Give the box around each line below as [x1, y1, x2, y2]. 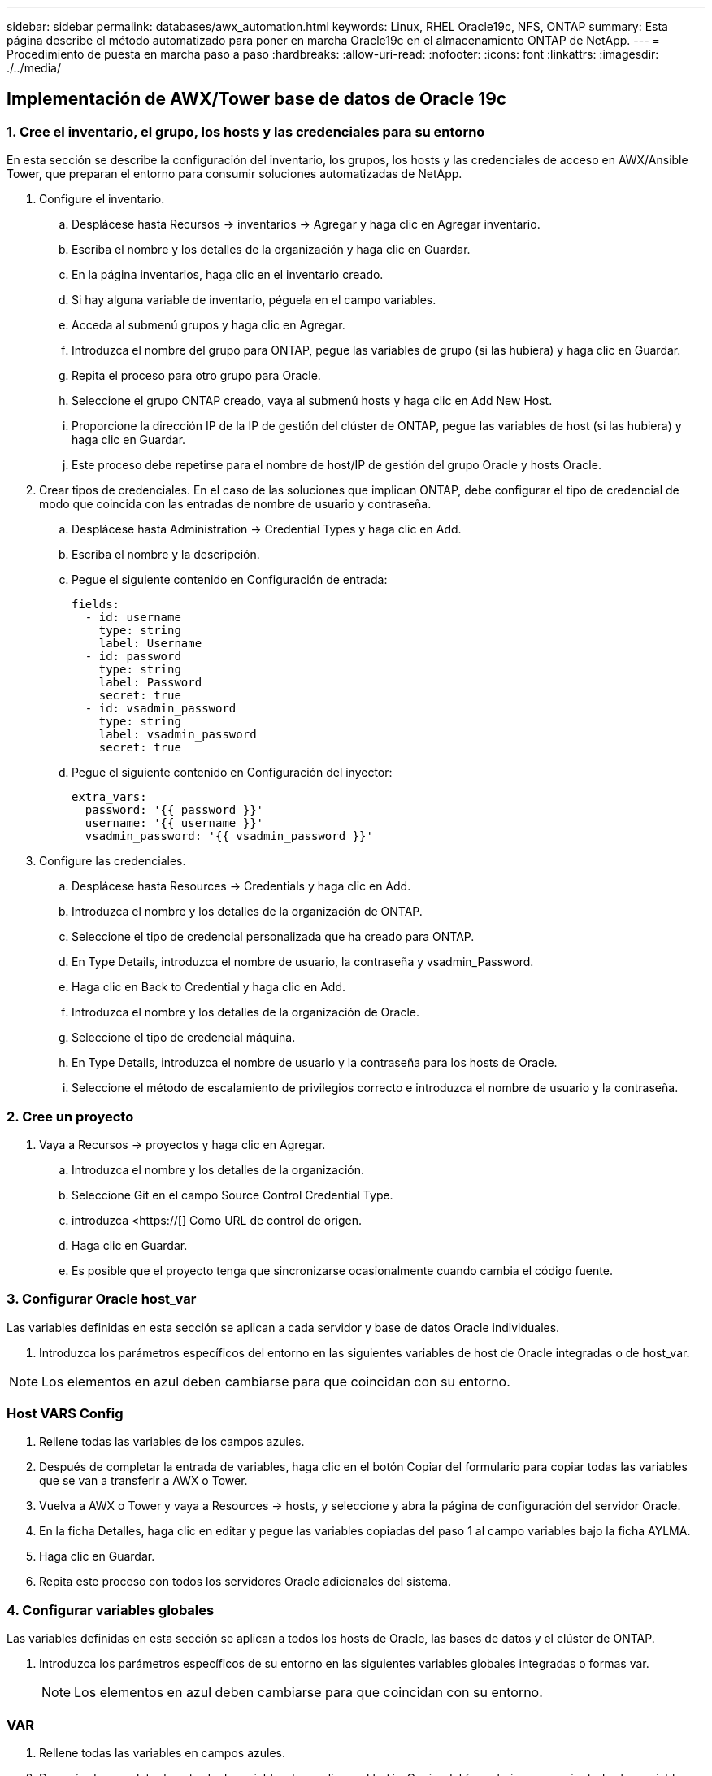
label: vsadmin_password [98, 728, 257, 742]
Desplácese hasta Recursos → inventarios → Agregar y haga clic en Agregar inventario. [72, 217, 541, 232]
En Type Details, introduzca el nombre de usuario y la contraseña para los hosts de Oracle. [72, 1056, 558, 1070]
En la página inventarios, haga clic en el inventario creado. [72, 268, 384, 282]
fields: [72, 598, 120, 612]
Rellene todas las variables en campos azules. [39, 1745, 286, 1760]
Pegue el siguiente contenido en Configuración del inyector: [72, 765, 393, 780]
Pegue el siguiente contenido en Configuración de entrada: [72, 572, 388, 587]
